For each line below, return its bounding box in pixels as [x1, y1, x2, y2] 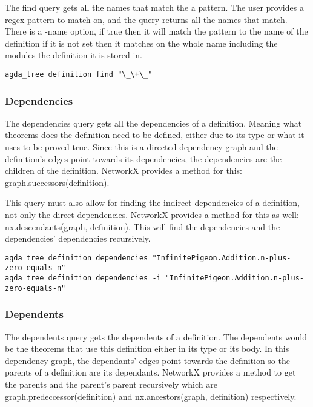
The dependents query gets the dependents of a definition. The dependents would [5, 330, 307, 343]
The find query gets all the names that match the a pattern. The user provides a [5, 1, 304, 13]
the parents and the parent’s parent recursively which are [5, 378, 217, 390]
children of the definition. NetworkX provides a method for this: [5, 164, 242, 177]
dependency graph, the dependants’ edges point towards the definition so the [5, 354, 290, 366]
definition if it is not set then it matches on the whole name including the [5, 36, 278, 49]
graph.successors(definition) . [5, 176, 110, 188]
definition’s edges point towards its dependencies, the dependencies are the [5, 152, 282, 165]
